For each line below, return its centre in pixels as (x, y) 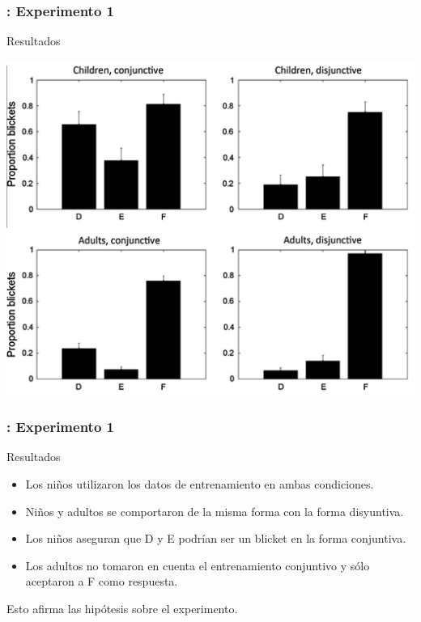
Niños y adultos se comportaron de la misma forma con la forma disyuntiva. (215, 511)
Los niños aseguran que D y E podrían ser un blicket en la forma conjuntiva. (216, 538)
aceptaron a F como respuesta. (102, 581)
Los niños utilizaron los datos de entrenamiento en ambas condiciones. (200, 484)
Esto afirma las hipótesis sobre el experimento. (122, 609)
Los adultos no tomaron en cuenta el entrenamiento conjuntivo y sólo (198, 565)
